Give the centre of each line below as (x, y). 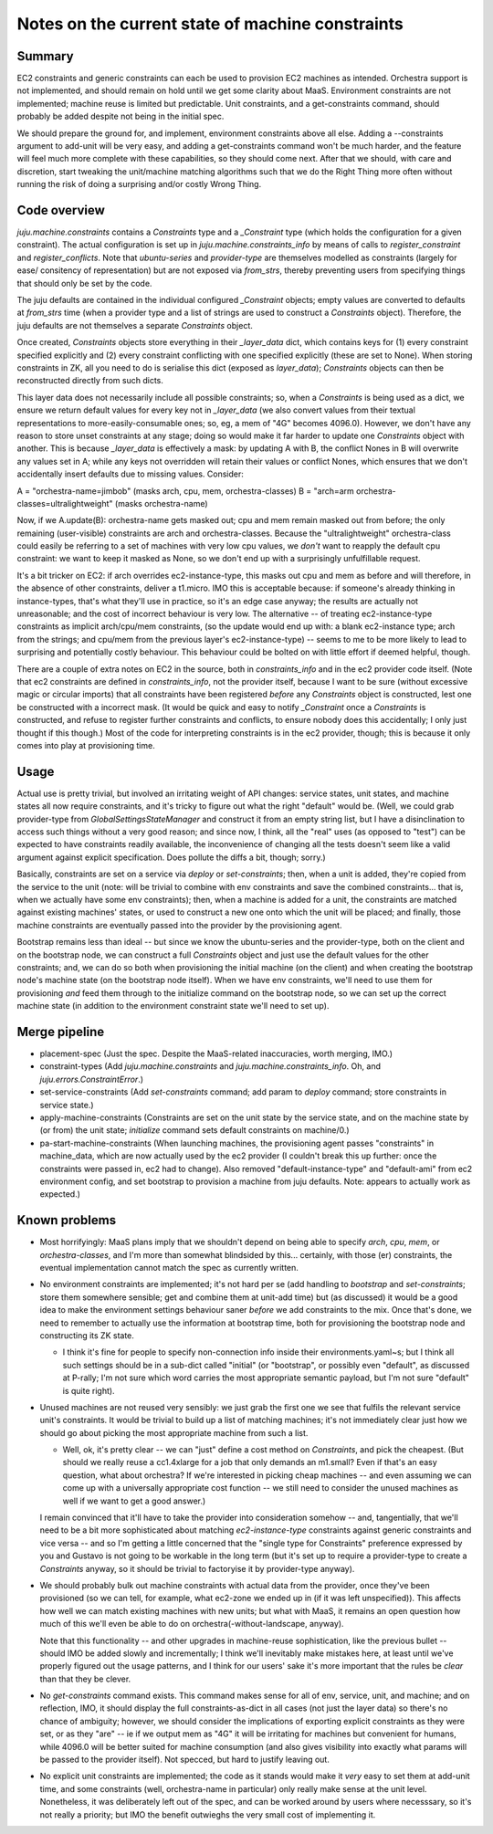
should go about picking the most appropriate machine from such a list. (174, 1432)
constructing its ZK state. (87, 1335)
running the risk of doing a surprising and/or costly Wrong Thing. (139, 184)
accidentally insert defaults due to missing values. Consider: (130, 474)
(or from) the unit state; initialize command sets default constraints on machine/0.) (195, 1130)
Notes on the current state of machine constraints (210, 24)
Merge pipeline (61, 1032)
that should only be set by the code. (84, 283)
